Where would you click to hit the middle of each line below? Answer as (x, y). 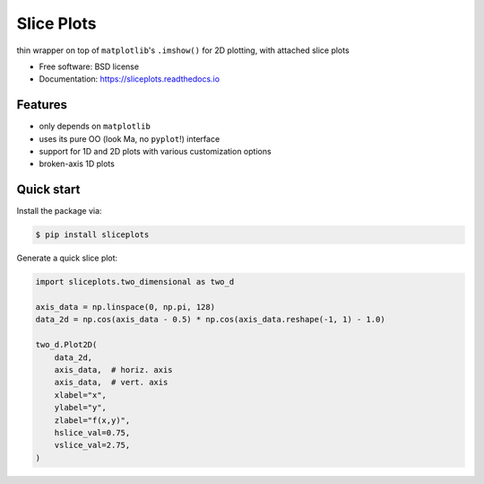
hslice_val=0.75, (92, 432)
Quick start (48, 190)
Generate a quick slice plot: (67, 258)
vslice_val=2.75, (92, 445)
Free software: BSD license (89, 66)
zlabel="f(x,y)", (92, 420)
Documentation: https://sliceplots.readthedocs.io (129, 79)
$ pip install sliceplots (92, 235)
